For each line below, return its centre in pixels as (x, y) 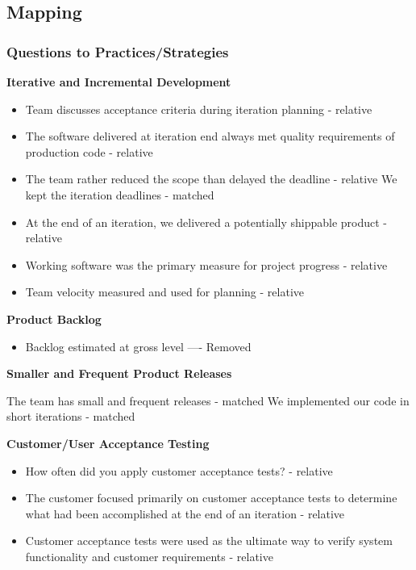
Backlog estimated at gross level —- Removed (138, 346)
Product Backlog (54, 319)
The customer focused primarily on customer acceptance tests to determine (211, 498)
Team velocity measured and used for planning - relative (165, 292)
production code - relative (89, 151)
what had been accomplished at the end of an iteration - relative (185, 513)
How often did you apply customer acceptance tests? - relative (179, 470)
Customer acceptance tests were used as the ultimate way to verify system (209, 541)
